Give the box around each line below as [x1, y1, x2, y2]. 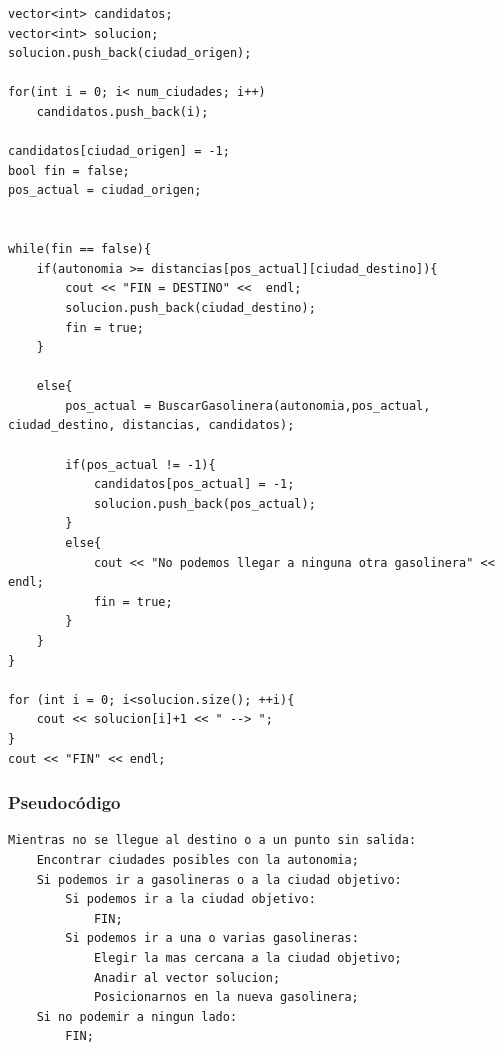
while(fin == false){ [8, 242, 152, 257]
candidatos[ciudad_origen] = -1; [8, 144, 230, 159]
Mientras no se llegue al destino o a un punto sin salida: [8, 833, 417, 848]
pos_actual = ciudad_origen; [8, 183, 202, 198]
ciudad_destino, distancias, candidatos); [8, 418, 295, 433]
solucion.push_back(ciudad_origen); [8, 46, 252, 61]
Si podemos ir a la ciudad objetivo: [65, 892, 316, 907]
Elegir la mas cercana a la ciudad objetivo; [93, 950, 402, 965]
